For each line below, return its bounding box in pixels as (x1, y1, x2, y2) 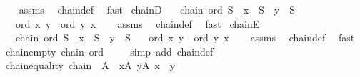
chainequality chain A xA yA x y (5, 58, 176, 73)
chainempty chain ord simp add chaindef (5, 43, 214, 58)
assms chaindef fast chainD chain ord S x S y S (19, 2, 296, 16)
